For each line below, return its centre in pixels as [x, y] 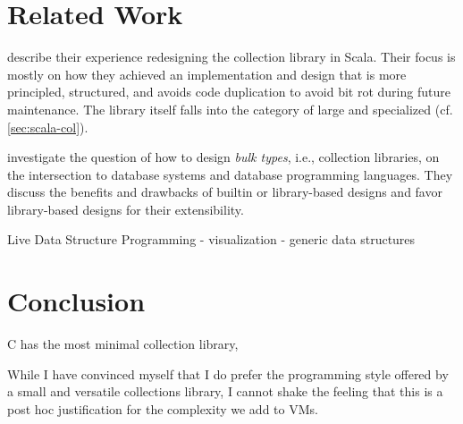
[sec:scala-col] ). [48, 127]
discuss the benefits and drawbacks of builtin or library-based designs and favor [225, 192]
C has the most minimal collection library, [123, 344]
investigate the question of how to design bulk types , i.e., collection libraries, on [223, 157]
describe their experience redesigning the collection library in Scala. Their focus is [231, 57]
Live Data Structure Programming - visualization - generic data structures [211, 239]
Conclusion [76, 301]
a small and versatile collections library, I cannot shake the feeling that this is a [225, 391]
